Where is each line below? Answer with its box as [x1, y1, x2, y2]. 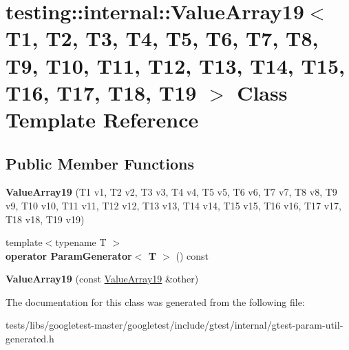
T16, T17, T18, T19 [6, 78, 197, 106]
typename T [55, 235, 107, 249]
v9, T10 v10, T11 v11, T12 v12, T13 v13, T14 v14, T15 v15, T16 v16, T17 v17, [6, 198, 342, 212]
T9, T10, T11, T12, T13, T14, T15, [6, 51, 345, 79]
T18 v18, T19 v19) [6, 212, 85, 226]
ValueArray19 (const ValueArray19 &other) [6, 271, 199, 286]
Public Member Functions [6, 152, 194, 174]
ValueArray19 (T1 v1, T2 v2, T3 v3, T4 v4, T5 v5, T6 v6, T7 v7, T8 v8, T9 [6, 185, 337, 199]
